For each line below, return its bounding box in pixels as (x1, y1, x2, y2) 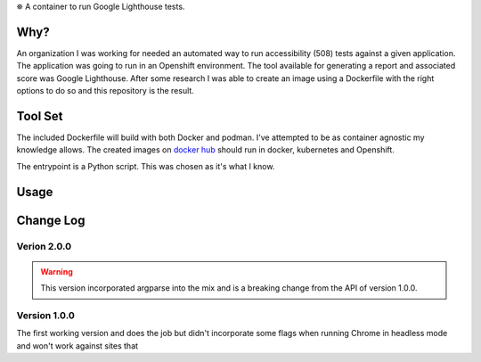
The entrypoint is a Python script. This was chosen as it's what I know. (16, 160, 275, 171)
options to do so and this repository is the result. (16, 86, 195, 96)
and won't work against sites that (16, 340, 138, 351)
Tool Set (16, 108, 63, 124)
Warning (40, 266, 73, 276)
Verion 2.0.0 (16, 240, 72, 252)
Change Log (16, 212, 86, 227)
